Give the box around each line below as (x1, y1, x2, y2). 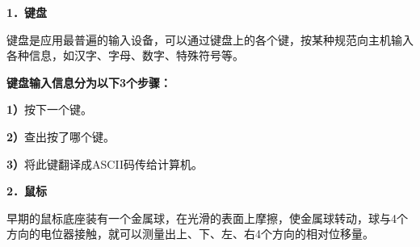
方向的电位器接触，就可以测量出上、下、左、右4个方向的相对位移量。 (6, 225, 374, 242)
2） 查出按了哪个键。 (6, 128, 115, 144)
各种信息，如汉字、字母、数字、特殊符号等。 (6, 47, 244, 64)
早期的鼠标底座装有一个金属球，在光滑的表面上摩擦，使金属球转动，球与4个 (6, 209, 408, 226)
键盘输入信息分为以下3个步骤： (6, 73, 172, 90)
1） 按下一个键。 (6, 101, 93, 118)
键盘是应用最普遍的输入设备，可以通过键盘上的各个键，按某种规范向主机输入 (6, 31, 414, 48)
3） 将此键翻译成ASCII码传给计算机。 (6, 155, 203, 172)
